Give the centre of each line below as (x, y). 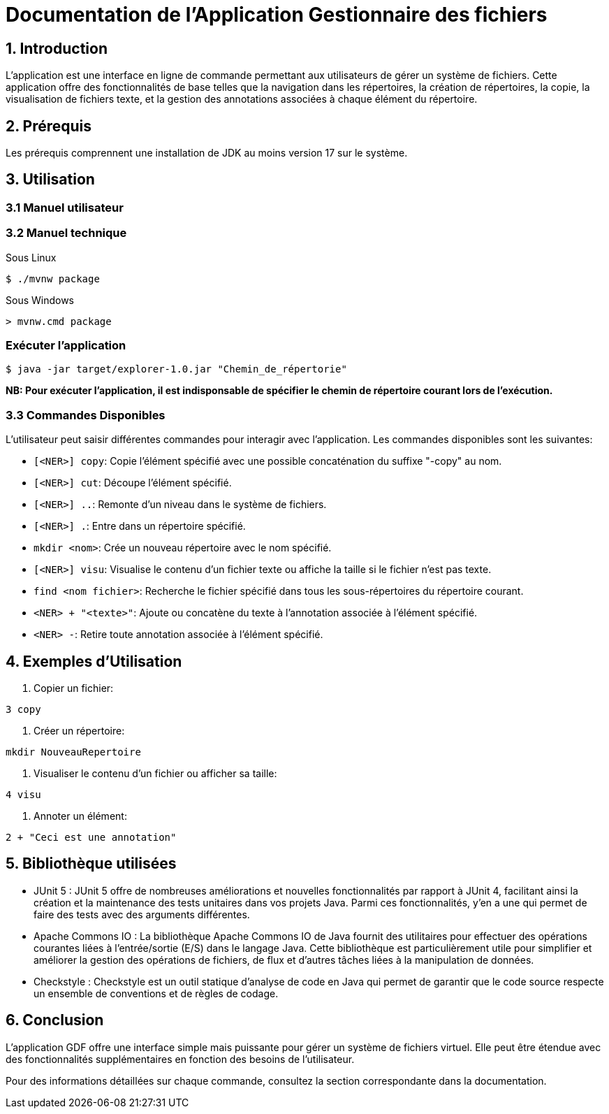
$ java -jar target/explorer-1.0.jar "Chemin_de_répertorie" (176, 369)
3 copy (23, 709)
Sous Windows (40, 300)
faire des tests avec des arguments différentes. (142, 914)
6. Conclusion (55, 1020)
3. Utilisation (50, 180)
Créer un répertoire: (79, 730)
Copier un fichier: (74, 688)
